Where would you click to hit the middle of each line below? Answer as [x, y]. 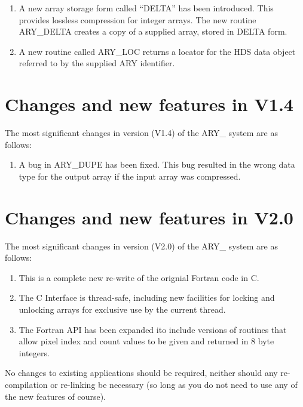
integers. [34, 352]
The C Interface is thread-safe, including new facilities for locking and [147, 297]
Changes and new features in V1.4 [149, 104]
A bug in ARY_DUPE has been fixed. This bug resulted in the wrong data [157, 164]
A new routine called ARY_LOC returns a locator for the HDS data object [157, 51]
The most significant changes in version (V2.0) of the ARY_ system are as [141, 246]
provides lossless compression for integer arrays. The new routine [137, 19]
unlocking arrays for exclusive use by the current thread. [122, 309]
